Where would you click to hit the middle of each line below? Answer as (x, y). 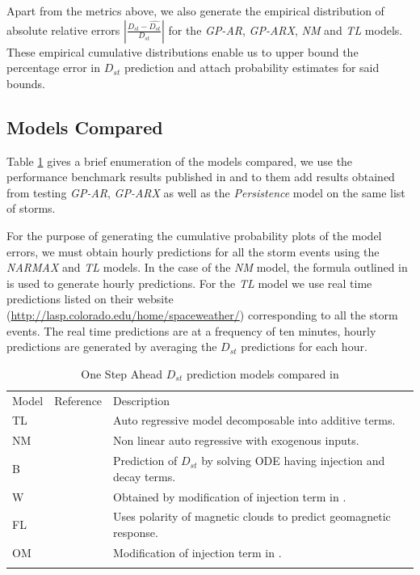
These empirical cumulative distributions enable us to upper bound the (183, 51)
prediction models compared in (262, 373)
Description (142, 400)
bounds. (26, 83)
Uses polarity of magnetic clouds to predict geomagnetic (252, 516)
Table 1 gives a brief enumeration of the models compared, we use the (180, 161)
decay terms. (145, 476)
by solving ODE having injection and (293, 461)
